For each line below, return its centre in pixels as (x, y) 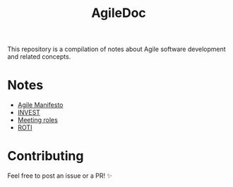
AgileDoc (119, 13)
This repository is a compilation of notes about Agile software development (116, 49)
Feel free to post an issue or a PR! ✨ (60, 176)
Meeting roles (37, 120)
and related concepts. (39, 57)
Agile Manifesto (40, 105)
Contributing (46, 156)
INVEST (29, 113)
